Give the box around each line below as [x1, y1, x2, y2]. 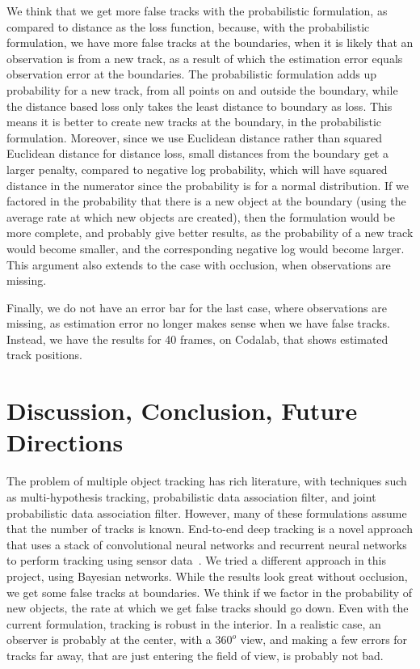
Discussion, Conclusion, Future [6, 394, 358, 427]
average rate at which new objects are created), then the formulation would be [6, 208, 395, 225]
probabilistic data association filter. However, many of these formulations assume [6, 504, 407, 521]
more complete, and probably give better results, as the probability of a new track [6, 224, 414, 241]
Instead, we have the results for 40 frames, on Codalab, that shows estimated [6, 330, 388, 347]
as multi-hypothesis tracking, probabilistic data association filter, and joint [6, 488, 376, 505]
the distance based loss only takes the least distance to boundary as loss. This [6, 97, 393, 114]
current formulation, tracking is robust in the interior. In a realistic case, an [6, 615, 381, 632]
